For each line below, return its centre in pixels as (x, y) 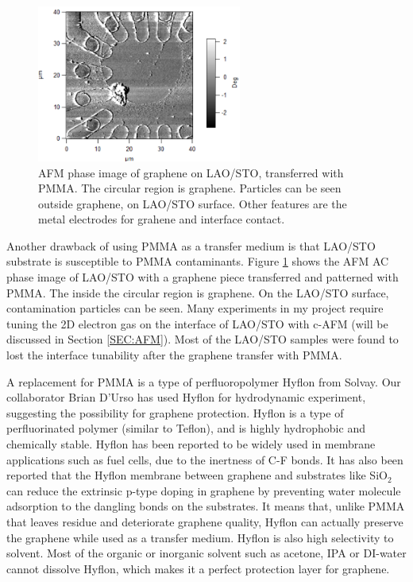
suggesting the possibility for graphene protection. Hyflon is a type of (175, 412)
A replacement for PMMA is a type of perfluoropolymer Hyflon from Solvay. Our (204, 381)
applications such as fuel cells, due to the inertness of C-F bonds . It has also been (205, 459)
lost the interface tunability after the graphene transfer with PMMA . (174, 355)
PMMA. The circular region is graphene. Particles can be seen (190, 188)
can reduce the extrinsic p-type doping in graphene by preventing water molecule (204, 490)
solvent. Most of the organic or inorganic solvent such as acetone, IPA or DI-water (206, 553)
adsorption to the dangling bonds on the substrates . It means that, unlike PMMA (206, 506)
